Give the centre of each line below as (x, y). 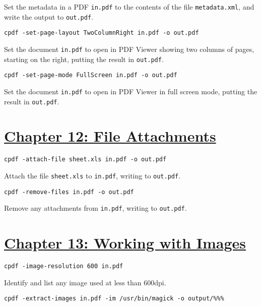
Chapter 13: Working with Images (125, 243)
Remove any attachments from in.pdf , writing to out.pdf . (95, 208)
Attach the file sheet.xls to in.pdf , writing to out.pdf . (92, 176)
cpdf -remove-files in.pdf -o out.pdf (69, 192)
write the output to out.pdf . (49, 16)
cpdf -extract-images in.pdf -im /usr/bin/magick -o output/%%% (114, 299)
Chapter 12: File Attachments (110, 136)
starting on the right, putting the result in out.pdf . (84, 59)
